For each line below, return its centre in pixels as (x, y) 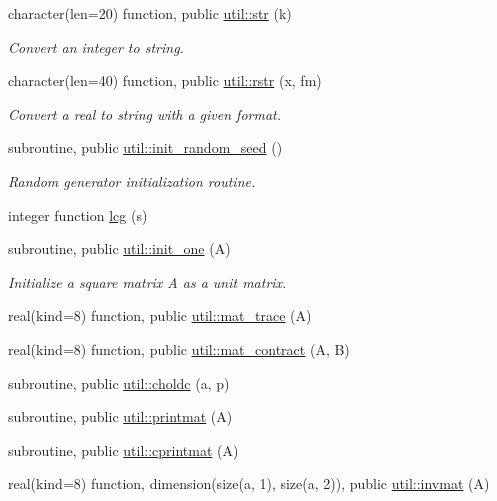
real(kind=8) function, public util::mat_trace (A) (160, 315)
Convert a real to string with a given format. (145, 113)
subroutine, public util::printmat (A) (120, 416)
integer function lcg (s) (78, 214)
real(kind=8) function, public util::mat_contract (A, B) (179, 348)
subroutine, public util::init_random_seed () (145, 147)
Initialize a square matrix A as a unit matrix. (147, 281)
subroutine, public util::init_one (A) (119, 248)
